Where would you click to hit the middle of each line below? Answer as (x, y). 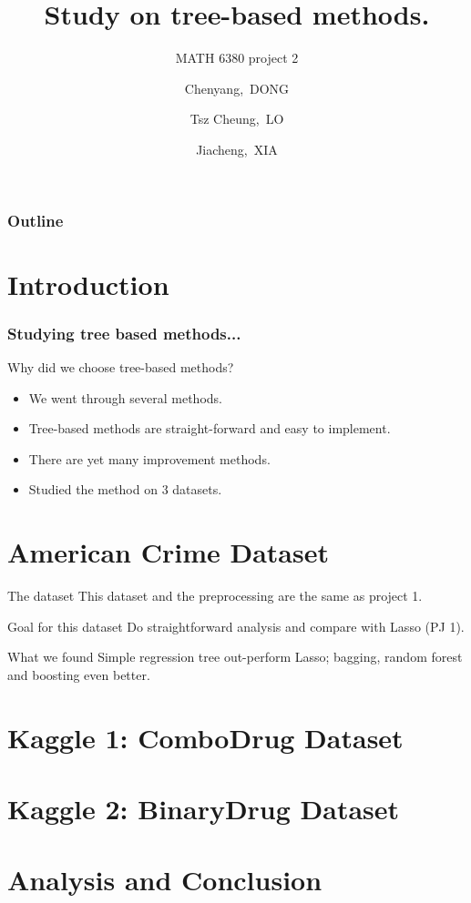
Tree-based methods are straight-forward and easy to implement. (210, 428)
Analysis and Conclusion (165, 880)
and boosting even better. (79, 674)
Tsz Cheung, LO (237, 119)
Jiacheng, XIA (237, 149)
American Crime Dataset (168, 552)
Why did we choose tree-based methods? (121, 367)
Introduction (88, 284)
